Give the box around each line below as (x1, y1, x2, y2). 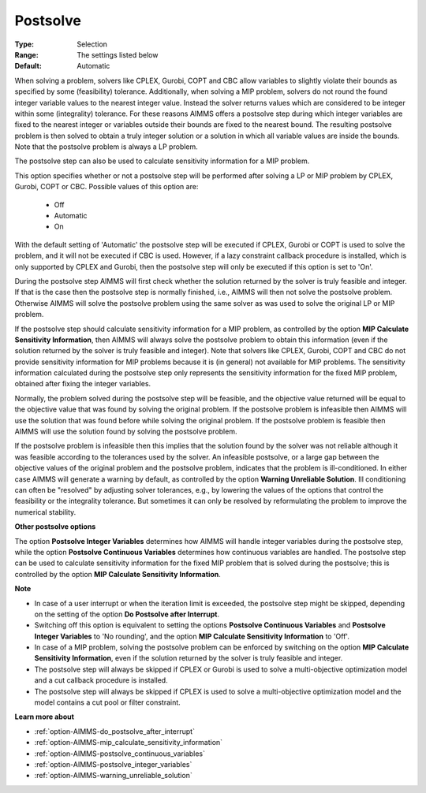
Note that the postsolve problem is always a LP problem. (14, 142, 199, 151)
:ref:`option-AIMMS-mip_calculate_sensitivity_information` (34, 738, 223, 747)
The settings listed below (77, 50, 159, 59)
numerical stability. (14, 507, 77, 516)
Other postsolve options (14, 522, 96, 531)
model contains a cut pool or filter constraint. (34, 698, 181, 707)
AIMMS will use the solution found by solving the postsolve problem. (14, 426, 237, 437)
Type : (14, 39, 35, 49)
